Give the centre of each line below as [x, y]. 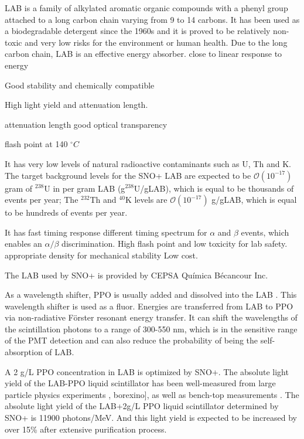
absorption [24, 352]
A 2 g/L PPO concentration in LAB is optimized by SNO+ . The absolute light [147, 371]
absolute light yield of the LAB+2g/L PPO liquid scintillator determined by [142, 406]
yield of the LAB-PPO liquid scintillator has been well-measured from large [140, 383]
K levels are [146, 200]
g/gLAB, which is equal [254, 200]
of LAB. [60, 352]
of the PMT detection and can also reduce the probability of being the [131, 340]
